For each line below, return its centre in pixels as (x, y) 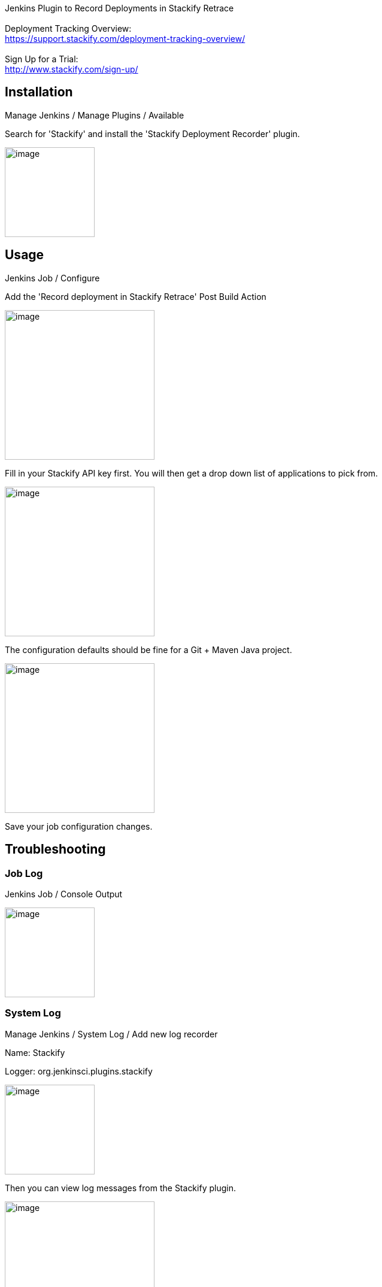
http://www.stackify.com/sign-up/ (72, 69)
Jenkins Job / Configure (52, 278)
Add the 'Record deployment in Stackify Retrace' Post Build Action (136, 296)
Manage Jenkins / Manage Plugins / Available (95, 115)
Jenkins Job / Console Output (64, 894)
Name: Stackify (35, 1052)
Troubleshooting (55, 849)
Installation (39, 92)
